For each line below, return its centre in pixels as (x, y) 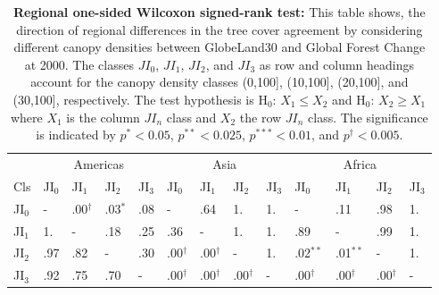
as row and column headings (337, 64)
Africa (360, 164)
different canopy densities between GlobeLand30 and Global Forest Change (219, 47)
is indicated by (76, 135)
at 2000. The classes (79, 64)
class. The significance (368, 117)
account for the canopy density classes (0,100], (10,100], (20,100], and (219, 82)
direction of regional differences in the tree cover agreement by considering (219, 29)
